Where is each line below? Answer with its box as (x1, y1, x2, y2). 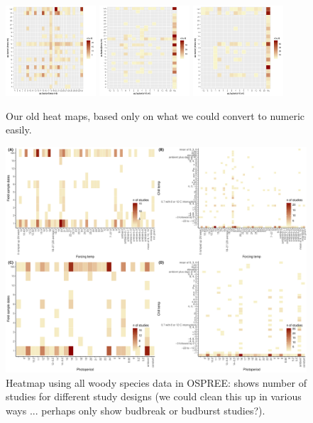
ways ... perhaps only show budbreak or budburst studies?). (6, 402, 265, 417)
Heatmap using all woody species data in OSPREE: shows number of (6, 375, 307, 390)
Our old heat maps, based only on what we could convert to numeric (6, 108, 305, 123)
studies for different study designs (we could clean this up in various (6, 389, 302, 404)
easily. (6, 122, 32, 137)
